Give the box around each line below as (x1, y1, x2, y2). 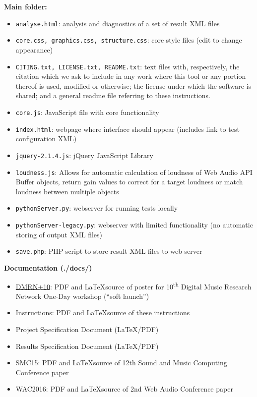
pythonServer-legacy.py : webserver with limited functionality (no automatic (15, 220, 253, 229)
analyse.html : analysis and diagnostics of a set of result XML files (15, 18, 220, 28)
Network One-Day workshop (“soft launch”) (15, 290, 149, 301)
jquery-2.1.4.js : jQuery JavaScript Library (15, 150, 153, 160)
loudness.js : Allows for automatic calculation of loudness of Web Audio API (15, 167, 253, 177)
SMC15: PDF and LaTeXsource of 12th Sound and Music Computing (15, 357, 227, 368)
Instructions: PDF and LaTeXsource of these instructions (15, 307, 190, 318)
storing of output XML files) (15, 229, 103, 239)
